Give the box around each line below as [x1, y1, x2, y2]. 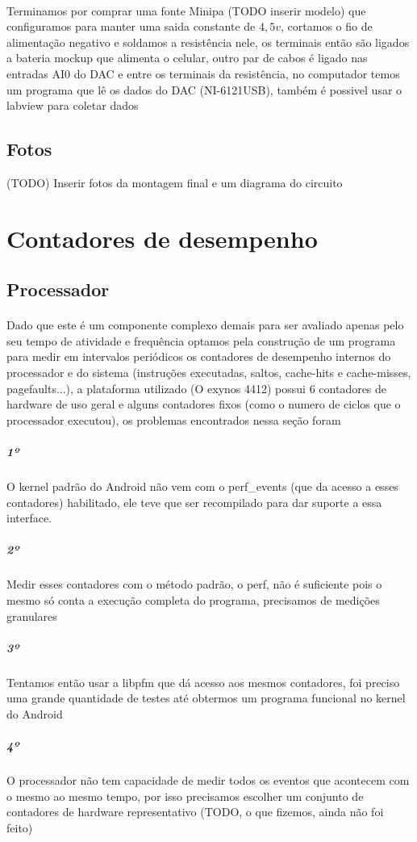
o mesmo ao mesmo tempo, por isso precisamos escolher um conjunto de [6, 787, 364, 804]
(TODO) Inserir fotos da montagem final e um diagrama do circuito [6, 174, 343, 191]
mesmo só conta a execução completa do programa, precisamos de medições [6, 591, 380, 608]
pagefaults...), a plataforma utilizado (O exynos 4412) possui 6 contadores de [6, 379, 387, 396]
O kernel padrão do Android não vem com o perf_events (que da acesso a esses [6, 478, 398, 495]
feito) [6, 819, 33, 836]
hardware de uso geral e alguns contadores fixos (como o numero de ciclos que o [6, 396, 401, 413]
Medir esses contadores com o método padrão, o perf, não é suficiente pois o [6, 576, 382, 593]
